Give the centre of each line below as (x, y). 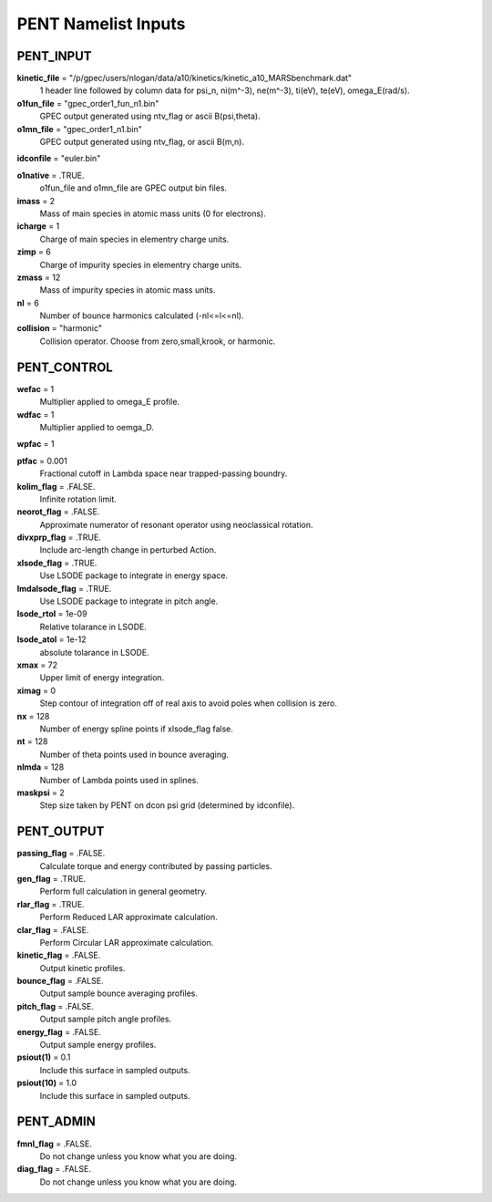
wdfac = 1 (36, 414)
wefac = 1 (36, 389)
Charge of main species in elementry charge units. (134, 239)
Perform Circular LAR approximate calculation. (127, 942)
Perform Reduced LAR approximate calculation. (128, 917)
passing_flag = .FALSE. (61, 854)
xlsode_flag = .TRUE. (57, 563)
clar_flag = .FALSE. (53, 929)
